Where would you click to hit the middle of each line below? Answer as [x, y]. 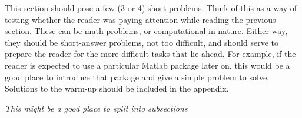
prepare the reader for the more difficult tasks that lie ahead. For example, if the [150, 54]
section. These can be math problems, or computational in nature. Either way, [146, 31]
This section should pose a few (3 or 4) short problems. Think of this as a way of [151, 8]
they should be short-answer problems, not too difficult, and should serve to [142, 42]
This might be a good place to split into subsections [96, 108]
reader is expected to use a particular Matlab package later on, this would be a [147, 65]
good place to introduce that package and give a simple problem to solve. [137, 77]
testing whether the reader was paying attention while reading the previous [140, 19]
